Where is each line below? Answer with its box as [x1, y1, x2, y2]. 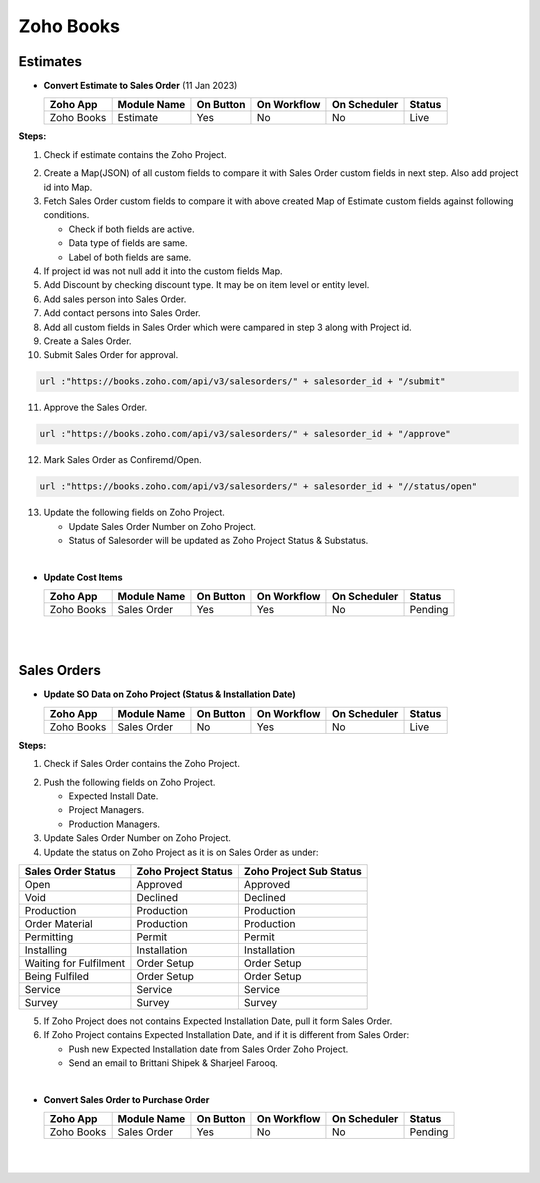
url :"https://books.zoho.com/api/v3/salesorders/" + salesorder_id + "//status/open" [39, 481, 478, 492]
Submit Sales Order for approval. [43, 349, 179, 361]
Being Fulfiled [24, 969, 90, 983]
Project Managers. [68, 804, 145, 816]
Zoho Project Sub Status [243, 864, 362, 878]
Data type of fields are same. [68, 237, 189, 249]
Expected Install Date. [68, 790, 159, 802]
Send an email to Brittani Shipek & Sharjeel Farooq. [68, 1057, 279, 1069]
